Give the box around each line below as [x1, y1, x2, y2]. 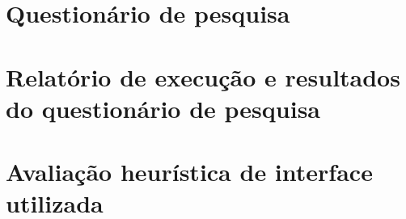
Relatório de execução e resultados [6, 60, 400, 93]
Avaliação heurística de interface [6, 155, 373, 188]
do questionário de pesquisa [6, 91, 321, 124]
